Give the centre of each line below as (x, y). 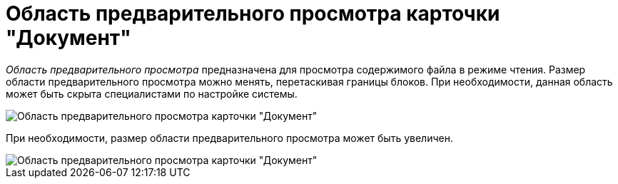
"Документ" (69, 38)
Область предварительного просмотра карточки (253, 14)
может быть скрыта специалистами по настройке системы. (152, 93)
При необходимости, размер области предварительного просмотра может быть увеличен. (229, 138)
